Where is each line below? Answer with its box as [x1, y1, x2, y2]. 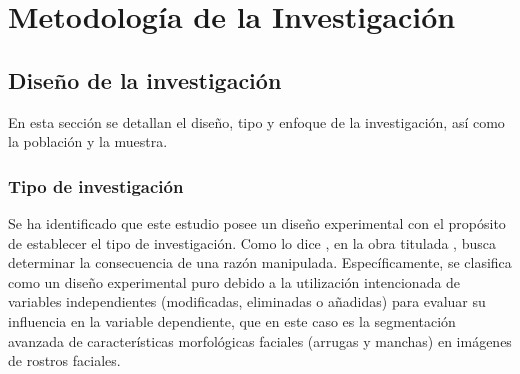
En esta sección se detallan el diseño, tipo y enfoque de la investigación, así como [8, 111, 505, 132]
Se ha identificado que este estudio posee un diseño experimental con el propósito [8, 212, 506, 233]
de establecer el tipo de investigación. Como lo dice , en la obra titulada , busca [8, 232, 496, 253]
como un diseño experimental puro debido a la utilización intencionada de [8, 271, 461, 292]
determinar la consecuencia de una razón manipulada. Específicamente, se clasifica [8, 252, 512, 273]
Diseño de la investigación [8, 64, 282, 95]
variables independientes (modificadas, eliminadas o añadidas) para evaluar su [8, 291, 486, 312]
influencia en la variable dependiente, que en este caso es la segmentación [8, 310, 456, 331]
